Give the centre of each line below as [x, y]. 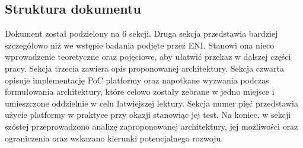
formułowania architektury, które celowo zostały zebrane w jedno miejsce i [140, 91]
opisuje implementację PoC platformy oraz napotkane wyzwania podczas [137, 80]
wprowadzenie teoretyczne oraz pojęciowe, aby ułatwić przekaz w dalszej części [148, 57]
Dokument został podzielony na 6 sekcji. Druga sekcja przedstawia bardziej [141, 33]
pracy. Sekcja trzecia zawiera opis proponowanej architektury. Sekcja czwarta [144, 68]
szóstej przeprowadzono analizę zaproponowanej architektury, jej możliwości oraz [151, 126]
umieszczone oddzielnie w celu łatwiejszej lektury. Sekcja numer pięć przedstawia [151, 103]
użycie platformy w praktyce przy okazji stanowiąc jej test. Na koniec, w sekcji [148, 115]
